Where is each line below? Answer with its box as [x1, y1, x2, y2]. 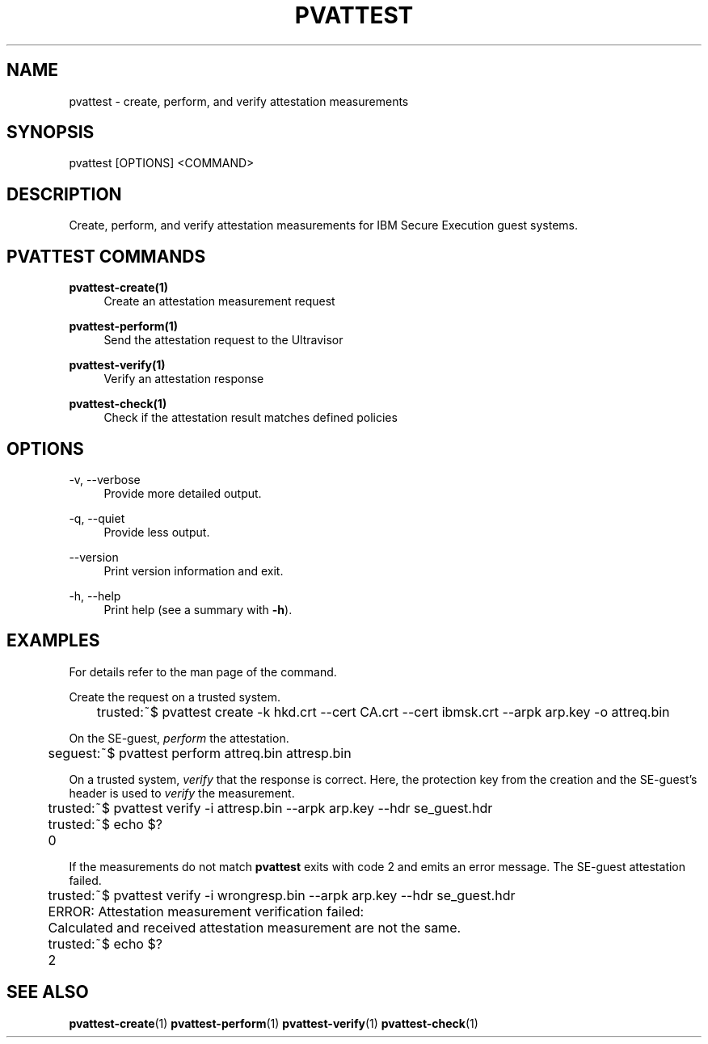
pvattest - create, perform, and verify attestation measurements [69, 94, 409, 108]
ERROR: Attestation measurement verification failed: [48, 903, 365, 920]
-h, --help [69, 588, 121, 603]
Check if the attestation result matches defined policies [103, 410, 398, 425]
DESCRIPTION [6, 183, 122, 204]
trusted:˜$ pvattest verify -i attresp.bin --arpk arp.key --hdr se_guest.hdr [48, 799, 493, 816]
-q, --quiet [69, 511, 125, 525]
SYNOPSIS [6, 122, 95, 143]
